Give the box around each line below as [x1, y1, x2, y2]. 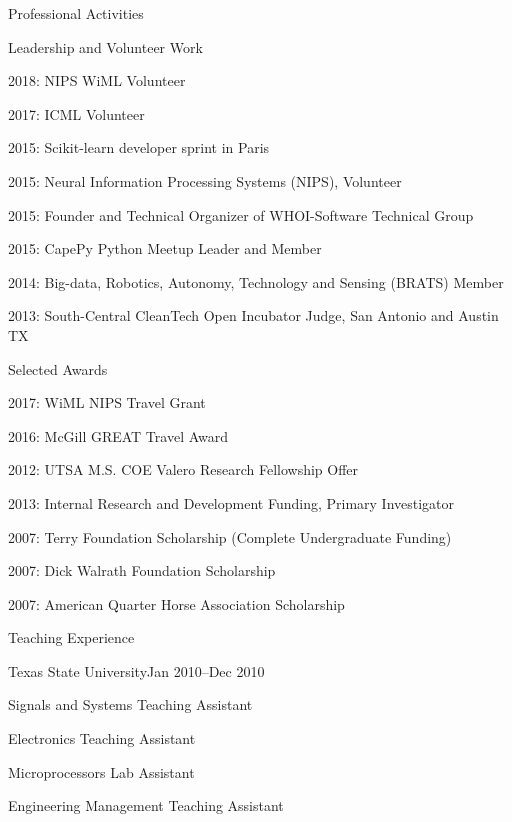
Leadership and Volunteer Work [8, 36, 203, 57]
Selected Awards [8, 358, 108, 379]
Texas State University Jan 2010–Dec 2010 [8, 660, 265, 681]
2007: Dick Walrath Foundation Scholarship [8, 560, 276, 581]
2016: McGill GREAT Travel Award [8, 425, 229, 446]
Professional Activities [8, 3, 144, 23]
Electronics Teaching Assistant [8, 728, 196, 749]
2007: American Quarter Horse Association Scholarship [8, 593, 345, 614]
